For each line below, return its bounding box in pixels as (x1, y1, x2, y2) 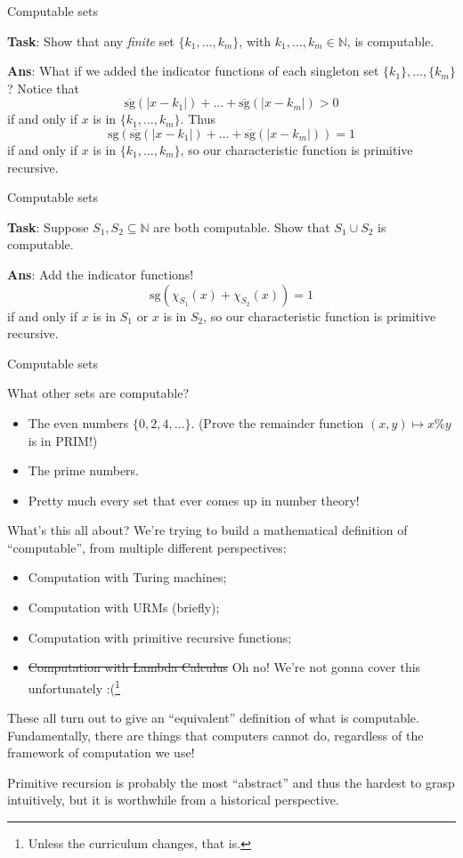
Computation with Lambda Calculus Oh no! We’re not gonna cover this (28, 658, 421, 676)
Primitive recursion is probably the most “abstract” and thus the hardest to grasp (7, 773, 455, 791)
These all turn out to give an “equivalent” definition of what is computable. (7, 708, 419, 727)
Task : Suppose (7, 217, 89, 236)
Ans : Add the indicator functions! (7, 264, 194, 283)
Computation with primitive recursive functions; (28, 627, 292, 646)
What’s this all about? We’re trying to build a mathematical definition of (7, 521, 408, 539)
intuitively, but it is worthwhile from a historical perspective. (7, 790, 339, 809)
